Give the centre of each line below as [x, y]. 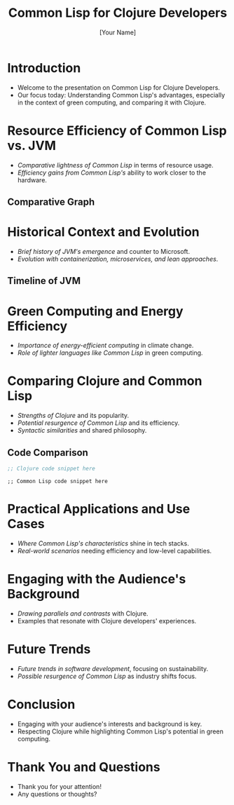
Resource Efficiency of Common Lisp [117, 130]
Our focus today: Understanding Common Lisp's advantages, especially [121, 95]
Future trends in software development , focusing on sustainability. [113, 668]
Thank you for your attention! [59, 786]
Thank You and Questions [84, 767]
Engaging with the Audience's [97, 579]
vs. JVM [32, 146]
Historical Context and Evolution [103, 232]
